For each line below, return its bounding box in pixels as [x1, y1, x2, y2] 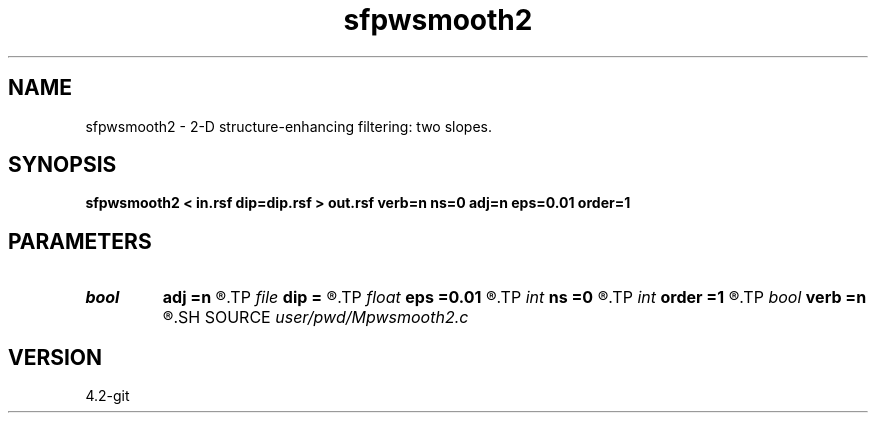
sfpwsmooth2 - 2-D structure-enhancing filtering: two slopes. [85, 117, 493, 135]
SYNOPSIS [8, 152, 117, 178]
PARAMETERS [8, 228, 152, 254]
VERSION [8, 344, 103, 370]
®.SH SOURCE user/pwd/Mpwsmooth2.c [162, 307, 469, 328]
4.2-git [85, 387, 130, 405]
